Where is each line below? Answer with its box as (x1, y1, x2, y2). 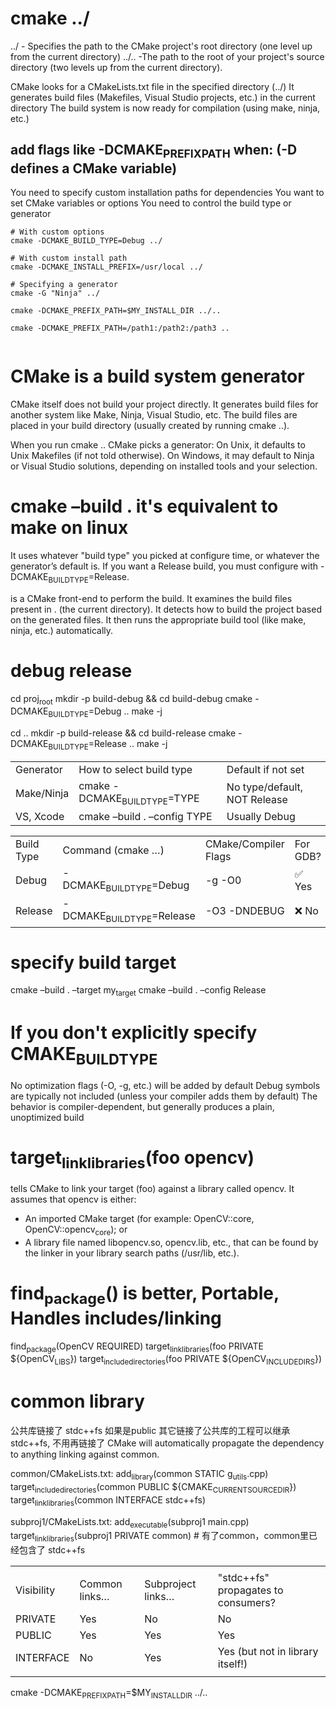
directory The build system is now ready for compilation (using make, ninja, (10, 102, 321, 114)
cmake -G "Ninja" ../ (10, 288, 101, 298)
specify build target (10, 951, 177, 974)
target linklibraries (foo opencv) (10, 1146, 255, 1172)
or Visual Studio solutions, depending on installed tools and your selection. (10, 460, 318, 472)
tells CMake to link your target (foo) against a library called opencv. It (10, 1183, 295, 1195)
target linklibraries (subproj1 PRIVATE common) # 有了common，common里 (10, 1530, 310, 1544)
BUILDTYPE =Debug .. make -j (48, 705, 163, 720)
